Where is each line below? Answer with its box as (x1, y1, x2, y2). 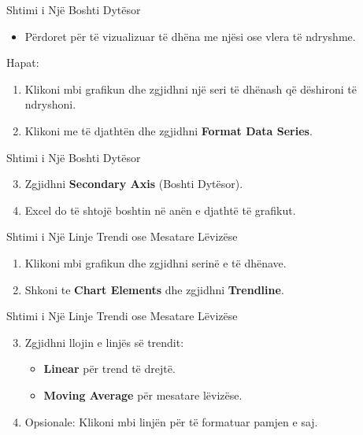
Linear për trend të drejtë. (43, 360, 176, 377)
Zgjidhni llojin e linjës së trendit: (24, 334, 184, 350)
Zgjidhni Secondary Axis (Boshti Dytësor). (24, 175, 243, 192)
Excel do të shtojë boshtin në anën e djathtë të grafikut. (24, 201, 296, 218)
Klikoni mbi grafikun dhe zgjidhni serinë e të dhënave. (24, 254, 287, 271)
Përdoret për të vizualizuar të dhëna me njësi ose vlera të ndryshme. (24, 28, 356, 44)
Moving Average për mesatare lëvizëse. (43, 386, 243, 403)
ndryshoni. (24, 96, 76, 112)
